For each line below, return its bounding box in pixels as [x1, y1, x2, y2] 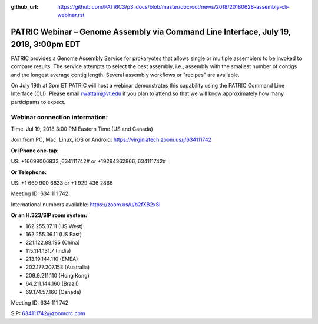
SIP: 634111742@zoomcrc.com [11, 310, 85, 317]
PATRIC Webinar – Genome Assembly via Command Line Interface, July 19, [11, 27, 291, 37]
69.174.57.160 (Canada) [25, 288, 82, 295]
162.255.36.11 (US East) [25, 231, 82, 238]
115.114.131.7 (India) [25, 247, 71, 254]
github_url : [11, 4, 38, 10]
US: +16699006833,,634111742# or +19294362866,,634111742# [11, 158, 166, 165]
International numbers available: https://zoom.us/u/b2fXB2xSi [11, 201, 161, 208]
